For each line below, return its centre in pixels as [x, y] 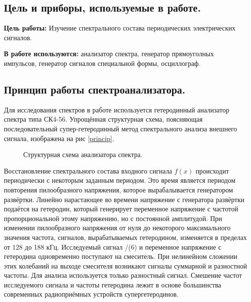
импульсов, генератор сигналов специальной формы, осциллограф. [102, 63]
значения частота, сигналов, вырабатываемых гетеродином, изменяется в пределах [125, 237]
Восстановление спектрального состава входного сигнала [88, 170]
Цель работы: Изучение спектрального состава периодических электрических [120, 28]
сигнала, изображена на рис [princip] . [59, 138]
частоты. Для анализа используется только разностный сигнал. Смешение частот [123, 275]
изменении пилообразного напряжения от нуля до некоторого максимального [117, 228]
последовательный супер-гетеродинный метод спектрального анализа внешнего [121, 128]
